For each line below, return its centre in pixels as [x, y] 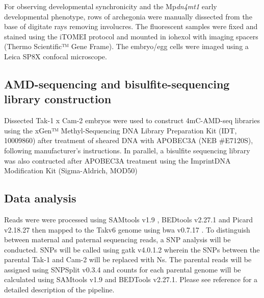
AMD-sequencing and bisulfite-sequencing [117, 84]
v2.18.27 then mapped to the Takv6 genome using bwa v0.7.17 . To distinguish [127, 229]
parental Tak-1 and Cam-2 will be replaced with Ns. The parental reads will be [128, 259]
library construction [58, 99]
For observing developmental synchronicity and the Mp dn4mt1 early [111, 6]
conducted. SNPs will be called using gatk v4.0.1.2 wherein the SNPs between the [132, 249]
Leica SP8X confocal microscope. [56, 56]
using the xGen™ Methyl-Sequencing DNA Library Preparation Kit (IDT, [121, 130]
